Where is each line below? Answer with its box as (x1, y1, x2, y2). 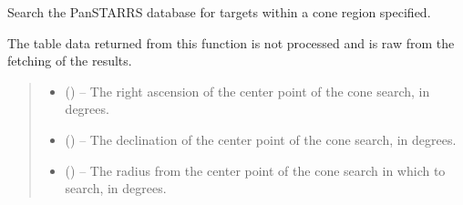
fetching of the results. (7, 51, 132, 70)
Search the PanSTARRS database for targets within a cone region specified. (7, 3, 431, 21)
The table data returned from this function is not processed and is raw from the (7, 33, 455, 52)
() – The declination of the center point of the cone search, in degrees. (65, 129, 457, 149)
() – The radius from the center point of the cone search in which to (65, 160, 446, 179)
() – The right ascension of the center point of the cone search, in (65, 81, 430, 100)
